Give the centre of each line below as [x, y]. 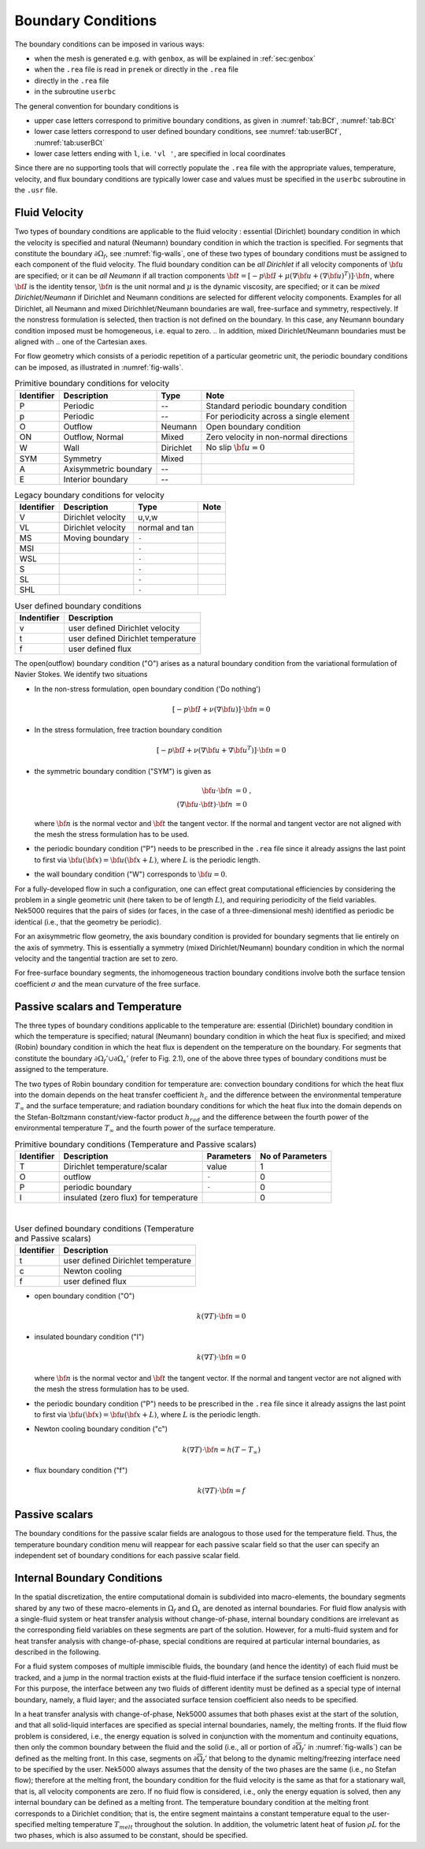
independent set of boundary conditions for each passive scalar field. [128, 1556]
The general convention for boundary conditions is [97, 106]
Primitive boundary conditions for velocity [92, 384]
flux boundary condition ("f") [81, 1471]
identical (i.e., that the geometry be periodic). [88, 921]
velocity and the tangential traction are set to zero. [96, 958]
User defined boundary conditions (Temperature [104, 1228]
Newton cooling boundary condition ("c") [101, 1429]
